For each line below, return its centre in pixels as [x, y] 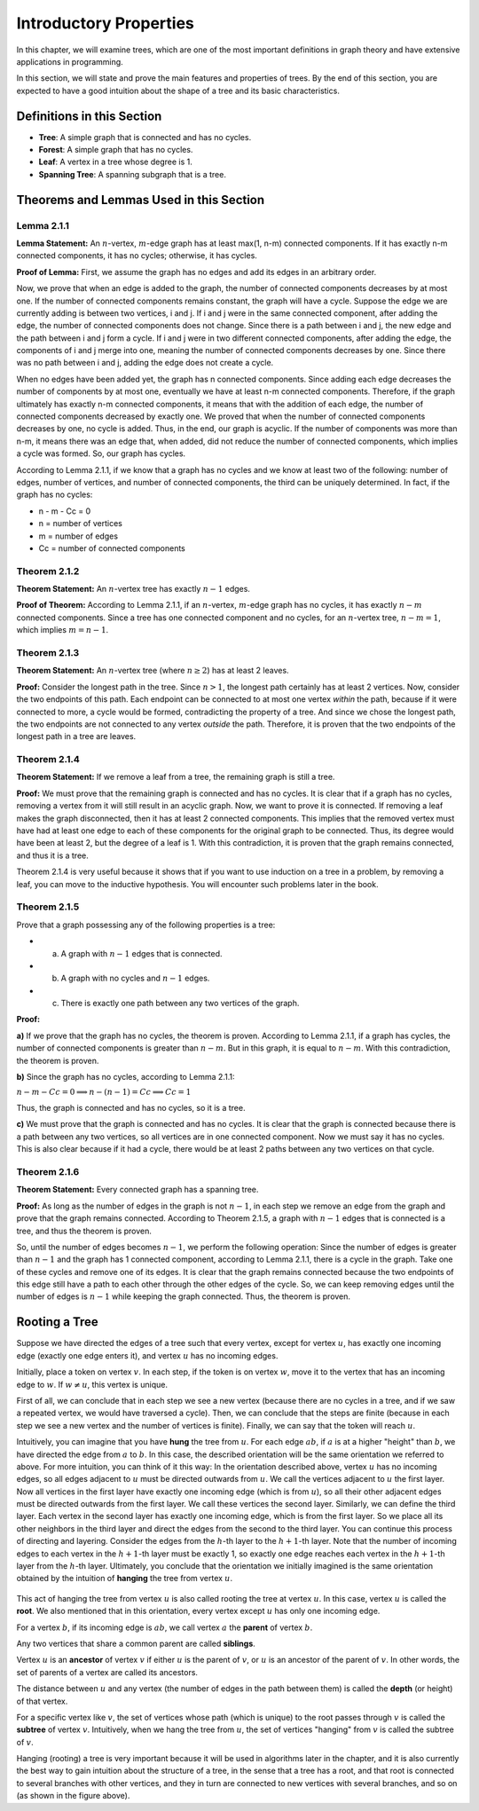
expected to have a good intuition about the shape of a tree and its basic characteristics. [178, 91]
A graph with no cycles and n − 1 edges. [135, 978]
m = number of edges [79, 536]
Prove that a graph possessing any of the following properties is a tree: [146, 925]
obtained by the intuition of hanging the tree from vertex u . [125, 1579]
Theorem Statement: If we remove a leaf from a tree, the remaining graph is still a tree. [176, 777]
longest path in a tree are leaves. [76, 736]
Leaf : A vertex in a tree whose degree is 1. [115, 162]
